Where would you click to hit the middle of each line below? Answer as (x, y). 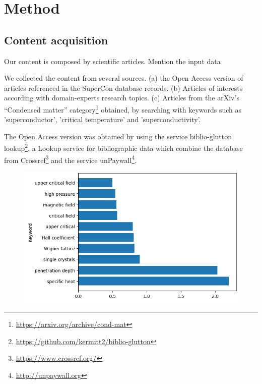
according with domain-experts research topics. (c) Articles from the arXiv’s (122, 98)
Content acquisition (56, 40)
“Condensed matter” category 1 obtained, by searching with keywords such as (123, 108)
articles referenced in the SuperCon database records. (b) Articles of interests (123, 88)
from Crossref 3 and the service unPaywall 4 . (71, 159)
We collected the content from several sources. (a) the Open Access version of (124, 78)
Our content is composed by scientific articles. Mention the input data (112, 61)
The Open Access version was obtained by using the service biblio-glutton (118, 136)
